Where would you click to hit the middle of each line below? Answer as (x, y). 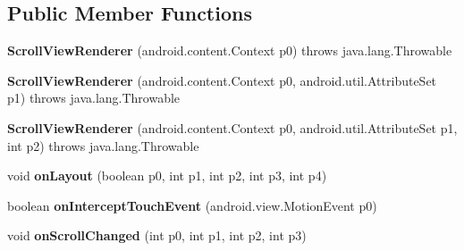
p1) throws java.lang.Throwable (94, 98)
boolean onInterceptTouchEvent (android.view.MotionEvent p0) (192, 205)
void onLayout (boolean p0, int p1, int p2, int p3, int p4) (167, 176)
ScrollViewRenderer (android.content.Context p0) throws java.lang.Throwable (230, 50)
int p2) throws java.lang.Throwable (103, 145)
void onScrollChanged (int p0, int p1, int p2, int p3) (157, 235)
